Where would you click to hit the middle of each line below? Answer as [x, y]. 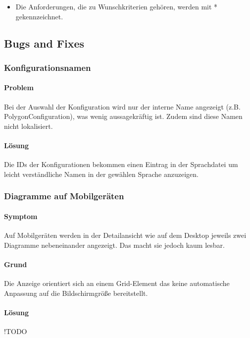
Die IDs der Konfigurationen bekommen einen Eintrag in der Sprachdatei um [121, 164]
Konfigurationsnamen [48, 67]
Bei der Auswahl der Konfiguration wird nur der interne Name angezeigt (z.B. [122, 106]
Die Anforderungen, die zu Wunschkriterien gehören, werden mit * [117, 6]
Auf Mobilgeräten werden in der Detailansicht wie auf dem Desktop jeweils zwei [125, 235]
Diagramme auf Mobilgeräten [64, 196]
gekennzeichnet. [39, 16]
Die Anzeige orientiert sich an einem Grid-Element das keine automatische [117, 283]
